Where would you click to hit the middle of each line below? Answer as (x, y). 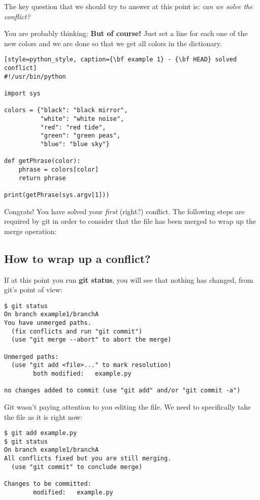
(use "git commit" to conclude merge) (77, 467)
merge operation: (30, 231)
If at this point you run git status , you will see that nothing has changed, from (129, 279)
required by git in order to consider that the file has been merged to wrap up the (130, 221)
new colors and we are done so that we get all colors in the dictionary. (113, 43)
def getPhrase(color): (42, 161)
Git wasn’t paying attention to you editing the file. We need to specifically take (127, 406)
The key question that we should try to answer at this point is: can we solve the (128, 6)
